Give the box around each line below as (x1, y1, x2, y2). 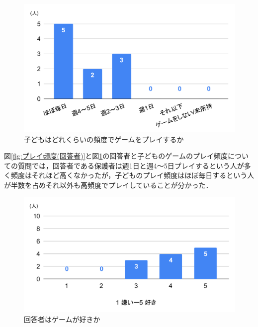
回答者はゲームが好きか (24, 314, 100, 324)
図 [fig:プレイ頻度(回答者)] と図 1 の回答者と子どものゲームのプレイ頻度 (4, 151, 228, 161)
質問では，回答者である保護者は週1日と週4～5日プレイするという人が (17, 160, 244, 170)
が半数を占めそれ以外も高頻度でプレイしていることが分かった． (4, 179, 213, 190)
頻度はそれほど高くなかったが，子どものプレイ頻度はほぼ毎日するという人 (10, 170, 255, 180)
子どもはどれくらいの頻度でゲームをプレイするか (24, 134, 184, 144)
